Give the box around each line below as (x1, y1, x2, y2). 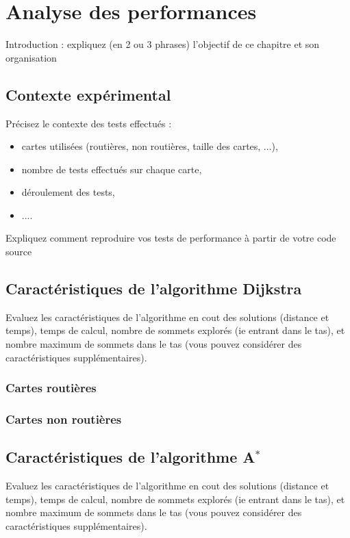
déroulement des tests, (21, 185, 115, 199)
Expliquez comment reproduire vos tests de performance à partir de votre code (5, 231, 336, 245)
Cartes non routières (5, 411, 122, 428)
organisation (5, 50, 57, 64)
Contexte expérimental (5, 84, 171, 105)
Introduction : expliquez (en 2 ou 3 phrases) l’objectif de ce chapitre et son (5, 37, 320, 51)
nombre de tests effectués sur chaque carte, (21, 162, 202, 176)
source (5, 244, 32, 259)
